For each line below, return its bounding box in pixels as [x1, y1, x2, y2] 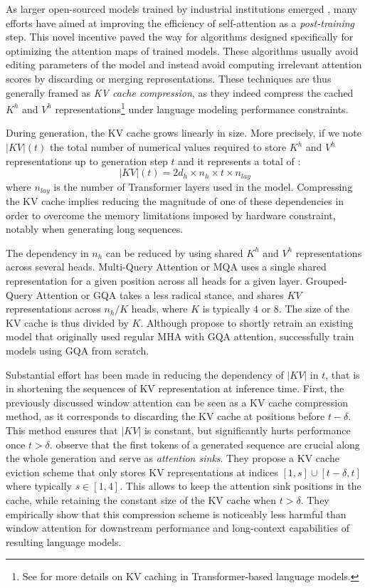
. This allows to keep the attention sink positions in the [120, 478, 361, 493]
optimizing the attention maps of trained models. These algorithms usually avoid [6, 43, 359, 58]
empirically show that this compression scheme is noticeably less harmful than [6, 506, 347, 521]
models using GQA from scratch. [6, 343, 149, 358]
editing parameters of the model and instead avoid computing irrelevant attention [6, 57, 362, 72]
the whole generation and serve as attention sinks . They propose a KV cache [6, 451, 339, 466]
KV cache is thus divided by [6, 315, 129, 330]
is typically [202, 301, 250, 316]
